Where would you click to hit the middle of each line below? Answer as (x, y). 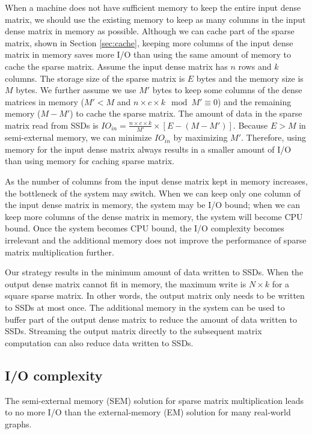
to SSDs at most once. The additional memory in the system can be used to (145, 307)
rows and (255, 66)
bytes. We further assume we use (76, 90)
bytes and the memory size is (250, 78)
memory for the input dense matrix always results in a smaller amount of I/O (148, 149)
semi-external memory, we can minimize (78, 137)
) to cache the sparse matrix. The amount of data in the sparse (186, 113)
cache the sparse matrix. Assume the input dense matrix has (116, 66)
